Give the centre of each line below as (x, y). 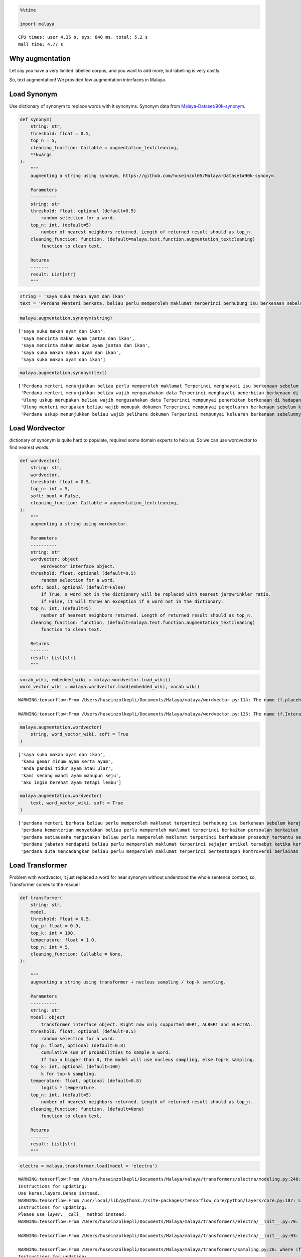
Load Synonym (33, 94)
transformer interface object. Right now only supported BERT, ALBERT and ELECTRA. (147, 1024)
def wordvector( (40, 461)
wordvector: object (54, 559)
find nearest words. (29, 447)
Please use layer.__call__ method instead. (72, 1215)
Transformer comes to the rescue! (45, 884)
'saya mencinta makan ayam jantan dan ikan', (78, 338)
